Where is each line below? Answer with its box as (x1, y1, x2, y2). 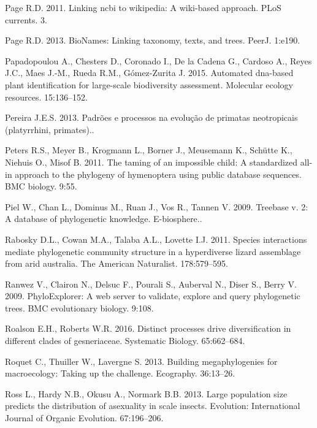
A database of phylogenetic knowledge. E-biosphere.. (5, 212, 202, 225)
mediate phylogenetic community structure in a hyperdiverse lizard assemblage (5, 245, 301, 258)
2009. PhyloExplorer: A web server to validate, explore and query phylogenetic (5, 289, 300, 302)
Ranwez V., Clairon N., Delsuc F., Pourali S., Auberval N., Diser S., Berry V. (5, 277, 297, 290)
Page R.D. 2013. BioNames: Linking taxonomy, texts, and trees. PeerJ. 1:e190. (5, 34, 300, 47)
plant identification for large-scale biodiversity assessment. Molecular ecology (5, 78, 293, 91)
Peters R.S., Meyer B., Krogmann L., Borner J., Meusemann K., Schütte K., (5, 143, 292, 156)
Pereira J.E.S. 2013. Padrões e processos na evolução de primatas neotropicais (5, 111, 298, 124)
